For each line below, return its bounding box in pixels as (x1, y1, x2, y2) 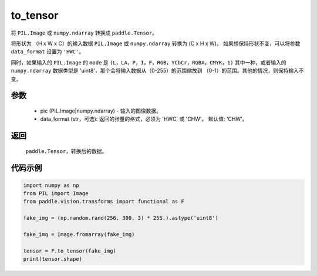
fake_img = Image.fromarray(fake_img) (23, 231, 135, 238)
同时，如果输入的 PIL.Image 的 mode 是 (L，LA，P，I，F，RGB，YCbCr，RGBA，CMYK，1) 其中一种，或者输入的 (11, 59, 286, 66)
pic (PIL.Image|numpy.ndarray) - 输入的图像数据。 (40, 107, 161, 114)
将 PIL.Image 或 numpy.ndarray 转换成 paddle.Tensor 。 (11, 29, 158, 36)
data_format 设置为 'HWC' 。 (11, 48, 85, 55)
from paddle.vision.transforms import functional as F (23, 198, 184, 205)
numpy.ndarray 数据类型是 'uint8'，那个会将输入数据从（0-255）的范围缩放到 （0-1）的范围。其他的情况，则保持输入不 (11, 67, 304, 74)
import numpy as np (23, 182, 79, 189)
